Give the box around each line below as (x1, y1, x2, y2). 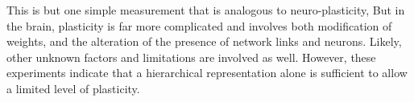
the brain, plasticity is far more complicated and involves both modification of (6, 17, 392, 34)
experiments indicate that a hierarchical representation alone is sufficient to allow (6, 64, 408, 81)
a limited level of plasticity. (6, 80, 140, 96)
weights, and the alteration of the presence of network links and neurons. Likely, (6, 33, 402, 50)
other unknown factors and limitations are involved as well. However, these (6, 48, 376, 65)
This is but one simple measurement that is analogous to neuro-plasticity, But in (6, 2, 405, 18)
